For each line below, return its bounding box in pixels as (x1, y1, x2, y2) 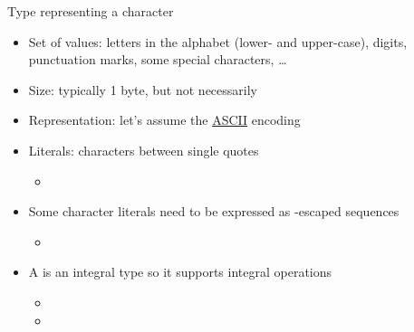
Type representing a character (7, 2, 174, 20)
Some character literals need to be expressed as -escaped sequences (28, 202, 400, 221)
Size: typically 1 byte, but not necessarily (28, 80, 257, 99)
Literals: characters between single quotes (28, 140, 259, 159)
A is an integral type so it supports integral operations (28, 262, 332, 281)
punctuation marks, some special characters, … (28, 50, 287, 69)
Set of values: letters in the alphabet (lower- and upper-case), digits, (28, 32, 408, 51)
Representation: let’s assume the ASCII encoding (28, 110, 301, 129)
